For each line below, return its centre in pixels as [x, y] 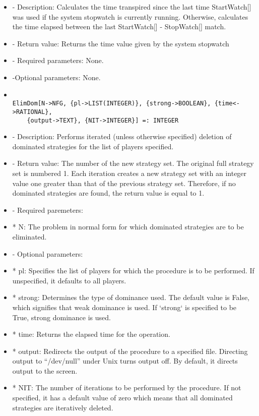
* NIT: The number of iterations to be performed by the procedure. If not [127, 388]
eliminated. [29, 236]
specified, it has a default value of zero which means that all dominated [122, 398]
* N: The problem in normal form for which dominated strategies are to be [128, 227]
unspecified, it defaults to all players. [69, 280]
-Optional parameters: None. [56, 77]
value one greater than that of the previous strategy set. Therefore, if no [124, 183]
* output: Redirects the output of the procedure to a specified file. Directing [130, 351]
